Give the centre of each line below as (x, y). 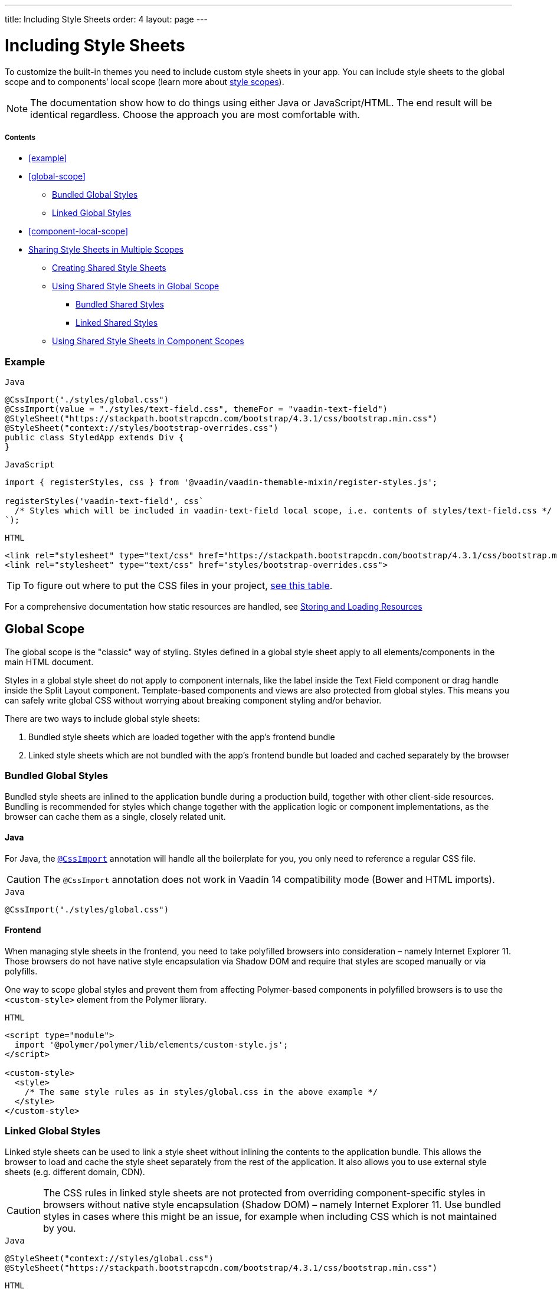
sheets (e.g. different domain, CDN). (75, 1172)
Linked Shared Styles (117, 323)
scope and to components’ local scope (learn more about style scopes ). (145, 81)
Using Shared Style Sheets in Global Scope (136, 286)
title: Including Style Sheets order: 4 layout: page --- (106, 19)
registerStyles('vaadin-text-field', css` (104, 501)
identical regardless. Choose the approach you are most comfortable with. (195, 114)
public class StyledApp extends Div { (94, 438)
